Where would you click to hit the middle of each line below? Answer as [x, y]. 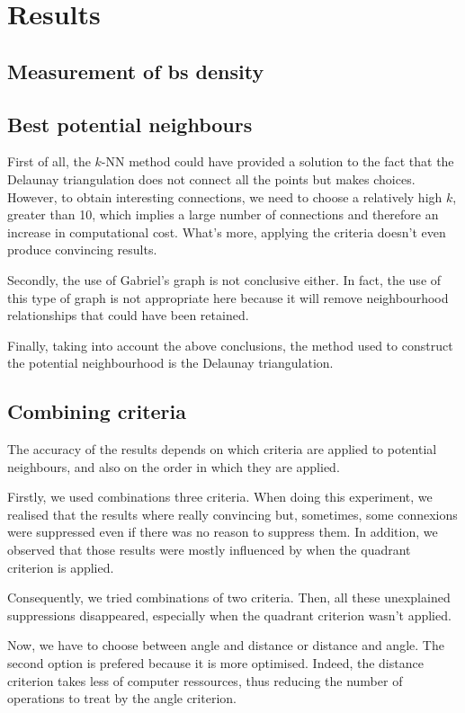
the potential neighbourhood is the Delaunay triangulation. [170, 363]
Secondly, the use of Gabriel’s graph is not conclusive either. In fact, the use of [224, 279]
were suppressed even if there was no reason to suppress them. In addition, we [223, 532]
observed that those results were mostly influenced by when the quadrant [209, 550]
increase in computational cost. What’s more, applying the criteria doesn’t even [227, 232]
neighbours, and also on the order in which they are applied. [174, 466]
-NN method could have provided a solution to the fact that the [277, 161]
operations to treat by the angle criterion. [122, 698]
